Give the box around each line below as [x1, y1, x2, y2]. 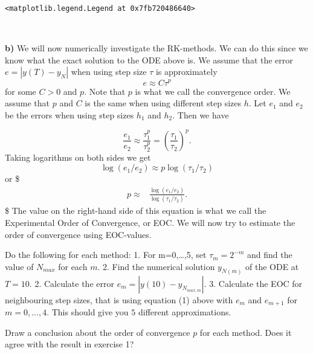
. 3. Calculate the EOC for [204, 277, 303, 289]
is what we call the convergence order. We [135, 85, 291, 97]
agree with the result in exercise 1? [5, 338, 134, 350]
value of [5, 260, 34, 272]
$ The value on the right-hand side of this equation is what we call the [5, 204, 266, 217]
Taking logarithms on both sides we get [5, 151, 151, 164]
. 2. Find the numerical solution [97, 260, 215, 272]
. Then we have [172, 108, 229, 121]
